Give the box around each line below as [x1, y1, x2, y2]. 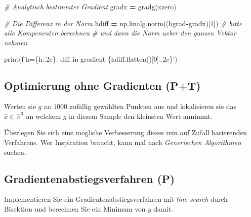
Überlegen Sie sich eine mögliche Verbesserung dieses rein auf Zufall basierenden [4, 127, 247, 138]
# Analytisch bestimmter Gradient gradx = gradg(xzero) [4, 1, 176, 11]
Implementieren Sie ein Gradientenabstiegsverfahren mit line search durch [4, 194, 228, 204]
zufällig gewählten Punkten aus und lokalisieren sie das [69, 101, 237, 111]
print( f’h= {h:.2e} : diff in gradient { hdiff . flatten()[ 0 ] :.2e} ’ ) [4, 54, 178, 64]
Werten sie [4, 101, 36, 111]
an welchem [26, 110, 61, 121]
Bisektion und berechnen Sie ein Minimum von [4, 203, 146, 214]
